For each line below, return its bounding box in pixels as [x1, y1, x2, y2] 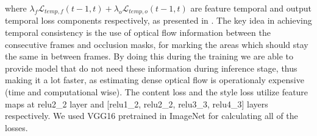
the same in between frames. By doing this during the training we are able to [5, 50, 294, 63]
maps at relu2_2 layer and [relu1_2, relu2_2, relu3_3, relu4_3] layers [5, 97, 268, 110]
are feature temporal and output [190, 2, 312, 14]
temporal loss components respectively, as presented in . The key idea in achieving [5, 14, 312, 27]
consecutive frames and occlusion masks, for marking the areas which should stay [5, 38, 308, 50]
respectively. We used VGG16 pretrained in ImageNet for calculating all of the [5, 109, 298, 122]
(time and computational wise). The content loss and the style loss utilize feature [5, 86, 308, 98]
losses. [5, 121, 28, 134]
